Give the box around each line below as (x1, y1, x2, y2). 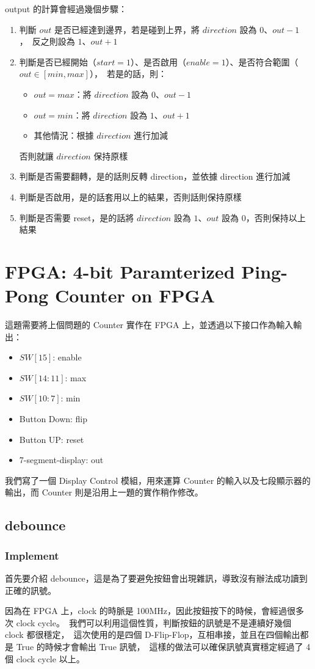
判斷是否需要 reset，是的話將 (19, 211, 134, 224)
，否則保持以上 (245, 211, 306, 224)
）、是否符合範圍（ (225, 55, 299, 68)
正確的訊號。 (5, 583, 56, 596)
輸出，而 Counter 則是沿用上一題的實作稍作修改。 (5, 486, 203, 499)
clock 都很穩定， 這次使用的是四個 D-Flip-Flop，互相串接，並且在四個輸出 (5, 628, 300, 641)
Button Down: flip (19, 412, 88, 425)
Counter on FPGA (54, 283, 215, 308)
